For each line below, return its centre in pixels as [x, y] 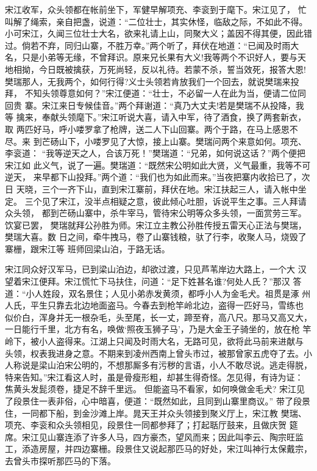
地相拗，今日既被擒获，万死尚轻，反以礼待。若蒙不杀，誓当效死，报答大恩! [155, 69]
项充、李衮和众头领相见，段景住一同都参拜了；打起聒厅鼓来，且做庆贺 [146, 425]
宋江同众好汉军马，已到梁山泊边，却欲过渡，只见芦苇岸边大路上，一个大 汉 [156, 269]
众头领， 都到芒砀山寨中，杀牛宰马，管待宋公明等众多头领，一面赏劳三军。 [156, 213]
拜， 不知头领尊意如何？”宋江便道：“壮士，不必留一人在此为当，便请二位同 [155, 93]
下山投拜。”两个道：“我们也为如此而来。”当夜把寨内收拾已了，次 [184, 177]
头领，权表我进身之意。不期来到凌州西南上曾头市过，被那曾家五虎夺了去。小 [158, 353]
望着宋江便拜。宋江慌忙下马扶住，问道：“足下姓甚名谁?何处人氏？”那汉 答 [153, 281]
